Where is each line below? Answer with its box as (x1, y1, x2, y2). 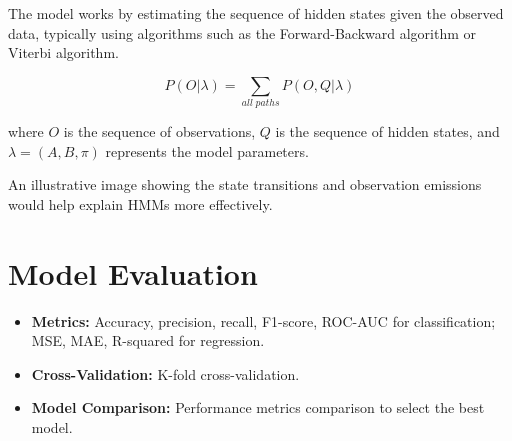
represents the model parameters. (105, 140, 309, 161)
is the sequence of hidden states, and (275, 121, 500, 142)
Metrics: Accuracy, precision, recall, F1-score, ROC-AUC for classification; (31, 310, 496, 331)
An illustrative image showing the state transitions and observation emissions (8, 174, 482, 195)
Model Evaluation (8, 252, 258, 293)
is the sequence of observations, (63, 121, 256, 142)
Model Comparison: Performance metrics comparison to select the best (31, 397, 485, 418)
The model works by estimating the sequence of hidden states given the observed (8, 3, 504, 23)
